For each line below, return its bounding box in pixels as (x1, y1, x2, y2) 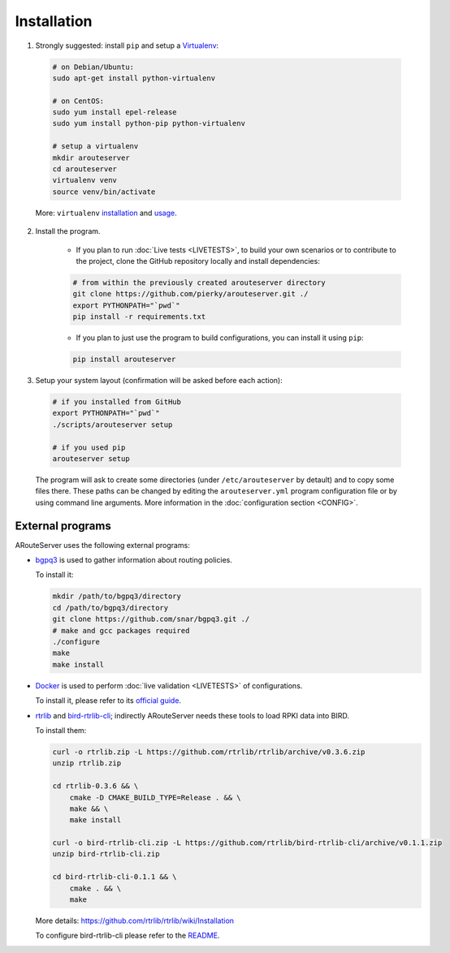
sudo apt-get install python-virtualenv (52, 73, 215, 83)
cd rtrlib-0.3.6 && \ (52, 782, 139, 791)
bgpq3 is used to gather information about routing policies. (35, 555, 233, 565)
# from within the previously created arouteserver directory (72, 278, 326, 287)
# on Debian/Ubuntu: (52, 62, 134, 71)
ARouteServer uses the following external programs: (15, 540, 190, 550)
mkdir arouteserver (52, 153, 130, 162)
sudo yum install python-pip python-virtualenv (52, 119, 245, 128)
